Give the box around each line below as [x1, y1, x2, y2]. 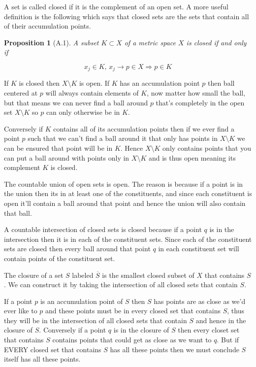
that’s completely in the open [156, 97, 245, 107]
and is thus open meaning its [148, 152, 236, 163]
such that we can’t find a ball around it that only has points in [28, 133, 218, 143]
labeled [72, 269, 94, 280]
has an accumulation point [120, 78, 200, 88]
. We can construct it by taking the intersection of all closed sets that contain [4, 279, 238, 290]
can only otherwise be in [46, 107, 120, 117]
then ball [207, 78, 235, 88]
